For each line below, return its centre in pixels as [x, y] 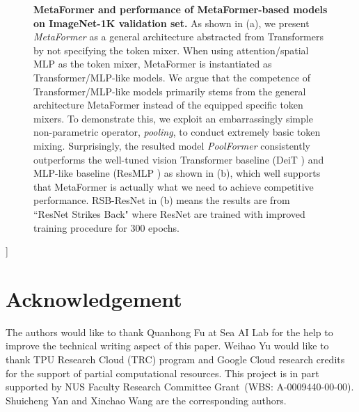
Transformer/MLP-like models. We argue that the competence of [172, 77]
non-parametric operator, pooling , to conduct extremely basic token [177, 132]
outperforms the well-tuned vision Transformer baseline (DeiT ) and [179, 159]
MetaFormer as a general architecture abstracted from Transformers [178, 37]
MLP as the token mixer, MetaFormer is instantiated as [153, 64]
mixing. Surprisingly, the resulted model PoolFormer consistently [172, 145]
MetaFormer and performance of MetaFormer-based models [181, 9]
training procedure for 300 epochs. [106, 227]
